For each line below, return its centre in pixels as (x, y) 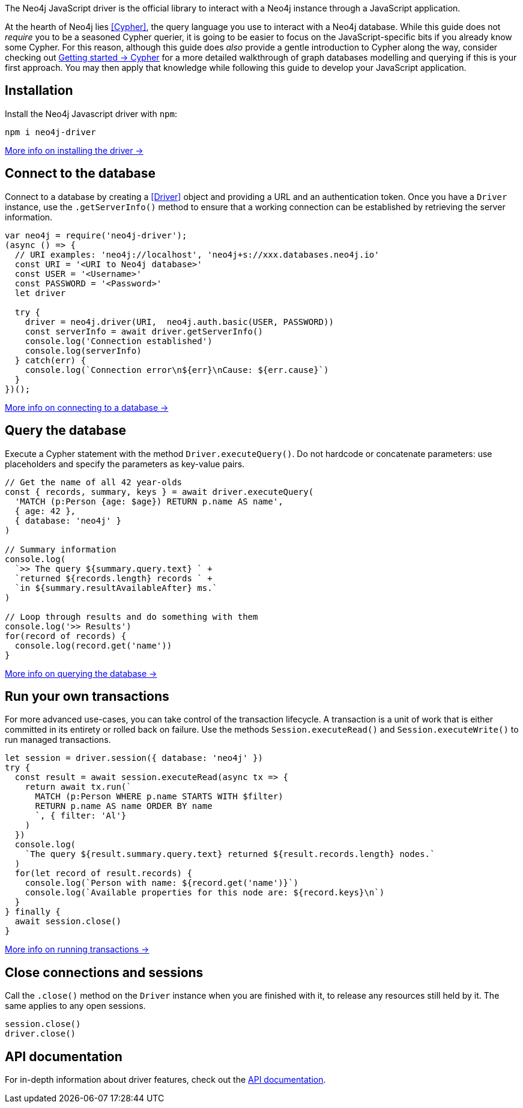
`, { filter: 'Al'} (81, 816)
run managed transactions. (58, 740)
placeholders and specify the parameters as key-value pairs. (125, 464)
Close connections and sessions (104, 972)
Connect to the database (80, 174)
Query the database (66, 431)
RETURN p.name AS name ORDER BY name (124, 806)
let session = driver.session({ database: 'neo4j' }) (134, 758)
